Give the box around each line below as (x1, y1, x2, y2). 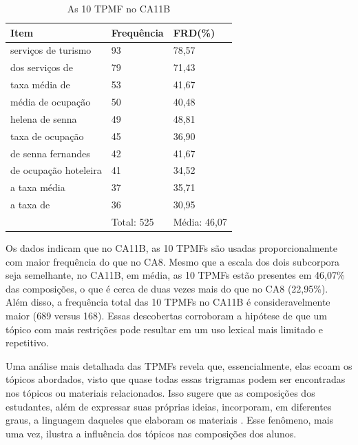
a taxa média (10, 180, 65, 195)
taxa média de (10, 77, 70, 92)
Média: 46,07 (173, 214, 227, 228)
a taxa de (10, 197, 50, 212)
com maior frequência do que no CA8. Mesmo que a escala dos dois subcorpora (6, 254, 340, 268)
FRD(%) (173, 25, 215, 39)
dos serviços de (10, 60, 73, 75)
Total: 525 (111, 214, 154, 228)
